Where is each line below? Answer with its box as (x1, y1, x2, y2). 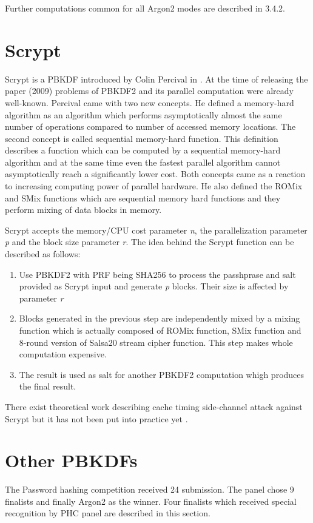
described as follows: (5, 248, 81, 260)
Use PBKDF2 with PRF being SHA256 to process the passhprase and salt (19, 268, 296, 280)
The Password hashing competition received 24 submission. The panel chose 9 (5, 483, 294, 496)
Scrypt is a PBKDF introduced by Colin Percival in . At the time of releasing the (5, 72, 308, 85)
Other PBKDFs (5, 448, 138, 473)
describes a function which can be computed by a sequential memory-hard (5, 144, 281, 157)
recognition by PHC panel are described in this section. (5, 507, 210, 519)
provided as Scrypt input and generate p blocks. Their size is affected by (19, 280, 289, 292)
